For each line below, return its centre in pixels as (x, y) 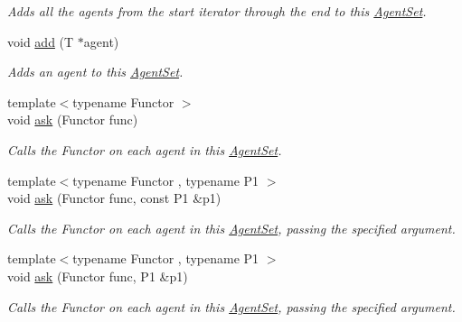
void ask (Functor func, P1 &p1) (98, 276)
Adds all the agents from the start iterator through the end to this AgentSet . (217, 11)
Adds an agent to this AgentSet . (95, 72)
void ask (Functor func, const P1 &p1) (114, 198)
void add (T (41, 41)
